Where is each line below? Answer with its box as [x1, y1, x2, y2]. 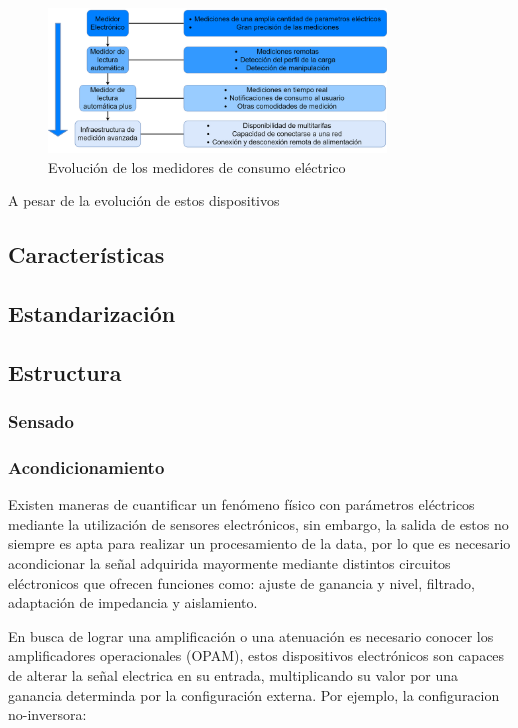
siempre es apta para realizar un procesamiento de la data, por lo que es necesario [8, 533, 511, 554]
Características [8, 239, 165, 270]
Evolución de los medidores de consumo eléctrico [48, 156, 346, 177]
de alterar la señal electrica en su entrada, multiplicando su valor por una [8, 665, 459, 686]
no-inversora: [8, 704, 87, 725]
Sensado [8, 409, 74, 434]
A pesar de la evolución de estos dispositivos [8, 190, 280, 211]
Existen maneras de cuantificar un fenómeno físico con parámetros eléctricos [8, 494, 475, 515]
